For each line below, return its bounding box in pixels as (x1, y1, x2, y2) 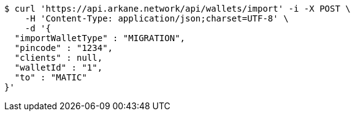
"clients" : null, (14, 53, 103, 63)
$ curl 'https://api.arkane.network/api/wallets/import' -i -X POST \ (4, 4, 351, 14)
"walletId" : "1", (14, 63, 103, 72)
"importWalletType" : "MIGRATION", (14, 33, 186, 43)
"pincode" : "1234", (14, 43, 113, 53)
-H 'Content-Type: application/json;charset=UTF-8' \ (25, 14, 289, 23)
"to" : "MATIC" (14, 72, 87, 82)
